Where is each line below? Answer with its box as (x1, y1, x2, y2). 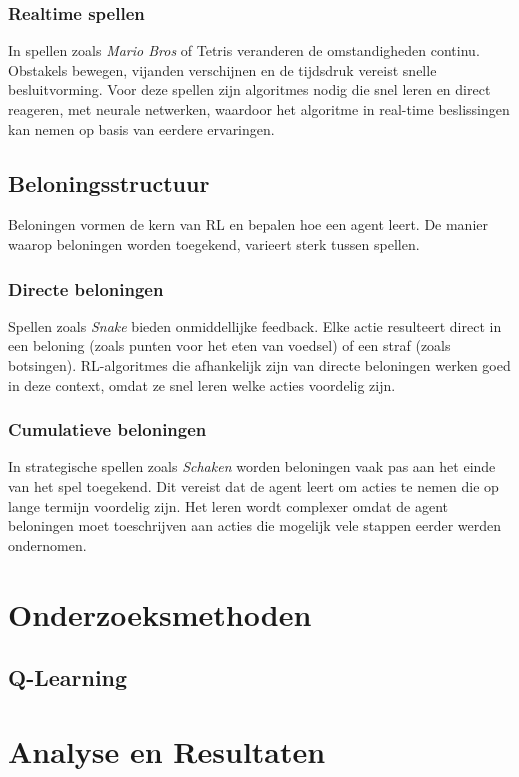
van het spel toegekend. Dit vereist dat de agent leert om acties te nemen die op (8, 475, 499, 496)
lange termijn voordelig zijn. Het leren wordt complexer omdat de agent (8, 495, 449, 516)
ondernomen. (8, 534, 87, 555)
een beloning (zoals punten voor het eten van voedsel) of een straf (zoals (8, 335, 451, 356)
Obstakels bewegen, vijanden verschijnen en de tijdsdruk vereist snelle (8, 59, 437, 80)
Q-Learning (8, 662, 128, 693)
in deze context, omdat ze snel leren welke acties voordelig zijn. (8, 374, 396, 395)
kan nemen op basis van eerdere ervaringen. (8, 118, 275, 139)
